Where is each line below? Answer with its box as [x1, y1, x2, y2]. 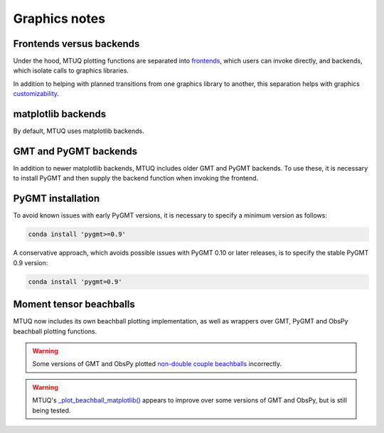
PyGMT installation [13, 193, 100, 205]
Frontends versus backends [13, 38, 140, 50]
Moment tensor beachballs [13, 299, 135, 311]
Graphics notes [13, 11, 106, 26]
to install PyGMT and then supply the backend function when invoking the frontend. [13, 174, 259, 183]
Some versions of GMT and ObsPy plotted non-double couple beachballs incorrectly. [32, 360, 282, 368]
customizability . [13, 90, 60, 98]
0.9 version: [13, 258, 48, 267]
